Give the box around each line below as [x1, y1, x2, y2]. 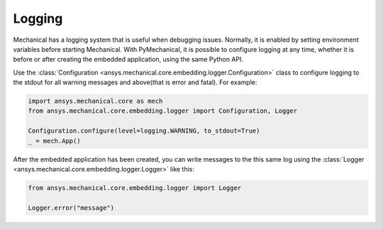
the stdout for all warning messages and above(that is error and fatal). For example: [13, 78, 257, 86]
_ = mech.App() [28, 137, 81, 145]
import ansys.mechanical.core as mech [28, 97, 163, 106]
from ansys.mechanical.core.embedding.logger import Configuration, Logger [28, 107, 298, 115]
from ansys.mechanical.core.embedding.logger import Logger [28, 184, 242, 192]
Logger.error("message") [28, 203, 115, 212]
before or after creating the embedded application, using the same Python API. [13, 55, 244, 64]
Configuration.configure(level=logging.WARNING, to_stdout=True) [28, 127, 260, 135]
